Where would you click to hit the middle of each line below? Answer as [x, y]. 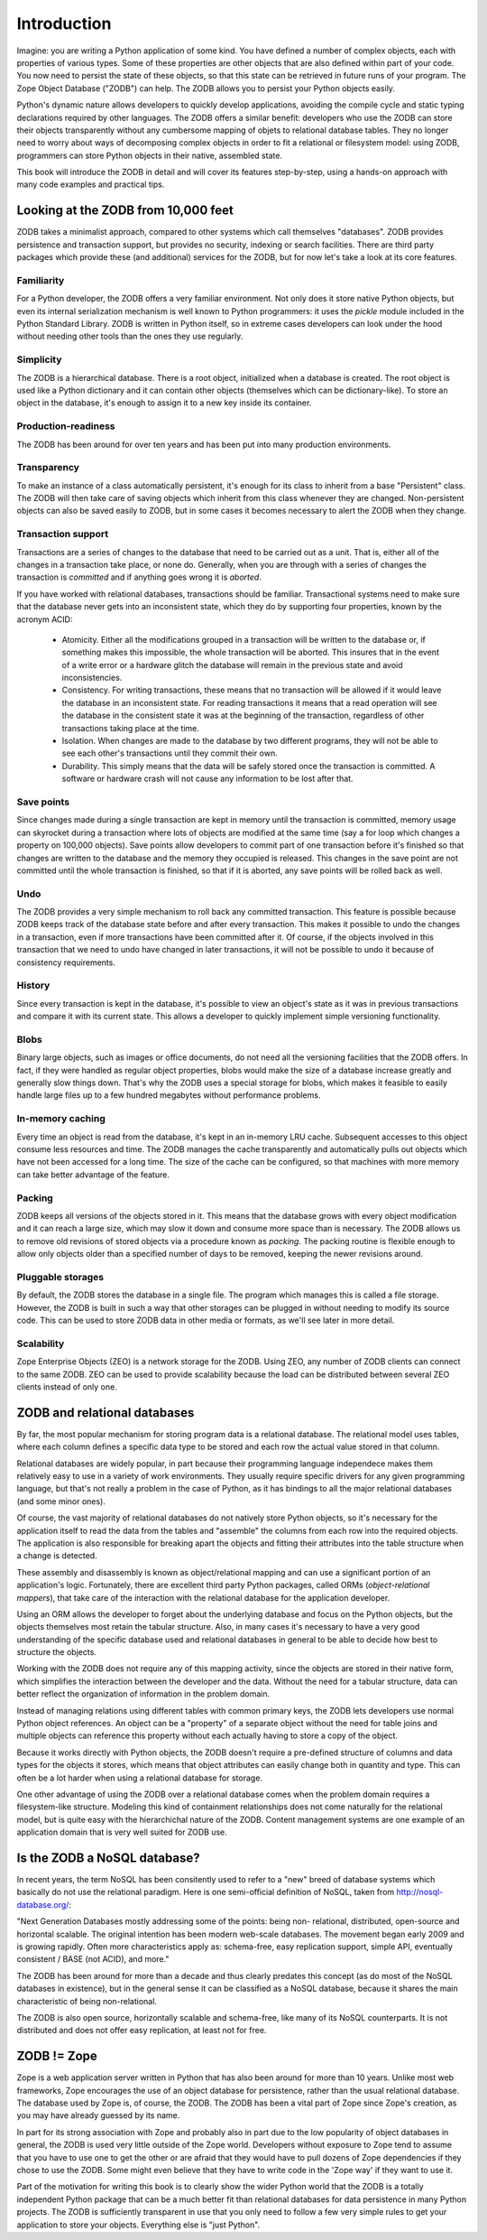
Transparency [48, 468]
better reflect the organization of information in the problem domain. [143, 1694]
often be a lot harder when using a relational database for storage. [140, 1778]
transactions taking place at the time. [131, 728]
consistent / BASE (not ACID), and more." [93, 1959]
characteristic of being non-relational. [87, 2001]
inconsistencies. [92, 678]
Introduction [64, 23]
